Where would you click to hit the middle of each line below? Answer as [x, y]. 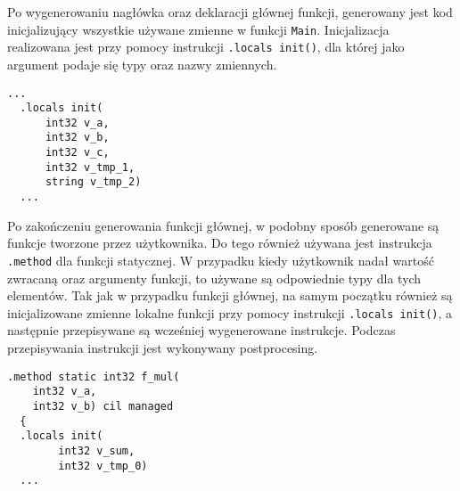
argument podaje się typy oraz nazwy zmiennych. [142, 64]
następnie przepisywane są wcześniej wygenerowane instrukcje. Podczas [201, 330]
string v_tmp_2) [93, 182]
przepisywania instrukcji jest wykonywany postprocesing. [163, 348]
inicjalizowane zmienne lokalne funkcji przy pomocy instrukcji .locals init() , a [230, 312]
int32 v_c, [77, 153]
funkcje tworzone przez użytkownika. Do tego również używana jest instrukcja [220, 243]
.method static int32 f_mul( [94, 376]
